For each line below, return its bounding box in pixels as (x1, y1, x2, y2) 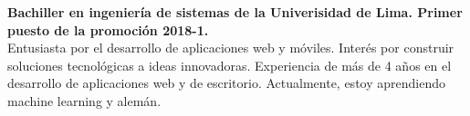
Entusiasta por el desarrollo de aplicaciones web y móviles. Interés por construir (7, 38, 454, 57)
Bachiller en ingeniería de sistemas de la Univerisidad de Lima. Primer (7, 3, 463, 21)
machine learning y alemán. (7, 91, 162, 110)
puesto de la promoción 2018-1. (7, 20, 209, 39)
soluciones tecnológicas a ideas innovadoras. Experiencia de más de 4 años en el (7, 55, 452, 74)
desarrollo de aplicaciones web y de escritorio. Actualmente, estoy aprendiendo (7, 73, 445, 92)
